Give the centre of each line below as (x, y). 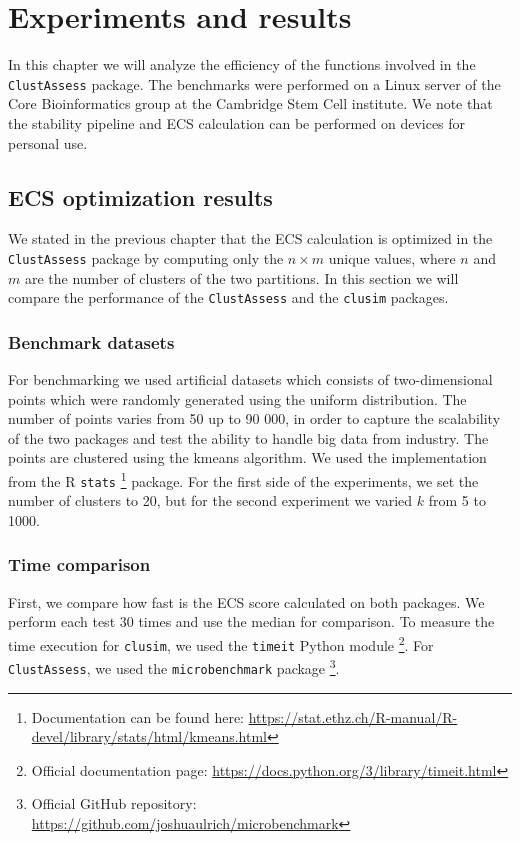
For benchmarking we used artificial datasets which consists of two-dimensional (250, 379)
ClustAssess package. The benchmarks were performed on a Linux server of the (254, 83)
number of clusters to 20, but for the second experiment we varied (210, 500)
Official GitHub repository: (114, 803)
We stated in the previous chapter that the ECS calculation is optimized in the (250, 238)
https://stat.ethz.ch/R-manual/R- (353, 716)
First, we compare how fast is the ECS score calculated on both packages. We (246, 601)
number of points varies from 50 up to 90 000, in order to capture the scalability (254, 418)
